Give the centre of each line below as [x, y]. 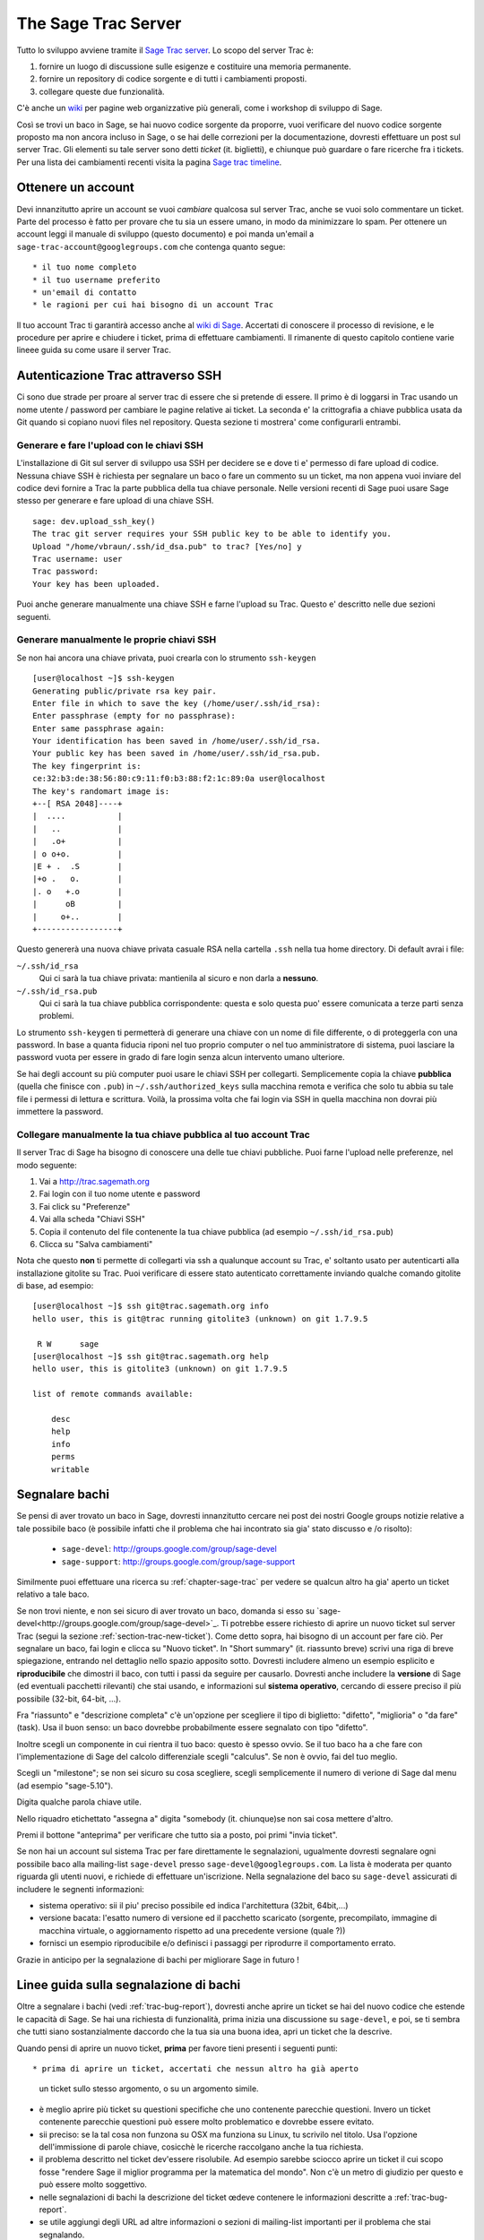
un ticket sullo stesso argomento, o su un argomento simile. [149, 2089]
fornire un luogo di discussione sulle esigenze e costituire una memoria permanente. [195, 66]
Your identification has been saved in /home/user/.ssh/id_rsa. [177, 741]
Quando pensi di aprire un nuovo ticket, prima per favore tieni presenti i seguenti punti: [177, 2048]
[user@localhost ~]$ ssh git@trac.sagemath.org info [151, 1306]
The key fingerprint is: [87, 766]
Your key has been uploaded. [96, 584]
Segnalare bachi [63, 1495]
